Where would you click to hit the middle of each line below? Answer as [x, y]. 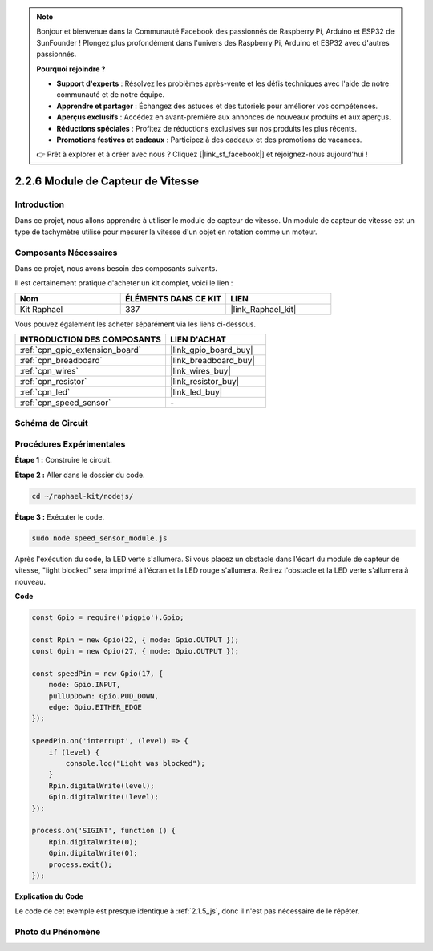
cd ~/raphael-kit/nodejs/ [83, 496]
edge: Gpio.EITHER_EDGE [95, 707]
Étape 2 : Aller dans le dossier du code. [80, 475]
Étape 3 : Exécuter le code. [59, 516]
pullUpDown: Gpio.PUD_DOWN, [104, 696]
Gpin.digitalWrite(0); [93, 853]
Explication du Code [49, 896]
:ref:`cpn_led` [45, 392]
